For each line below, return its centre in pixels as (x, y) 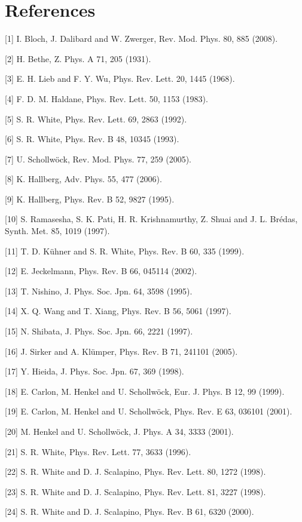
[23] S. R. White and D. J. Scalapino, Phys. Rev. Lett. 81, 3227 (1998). (135, 491)
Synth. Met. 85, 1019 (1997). (57, 231)
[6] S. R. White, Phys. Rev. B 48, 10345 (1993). (92, 139)
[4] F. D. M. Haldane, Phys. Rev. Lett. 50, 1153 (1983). (106, 98)
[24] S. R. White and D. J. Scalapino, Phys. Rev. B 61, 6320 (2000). (129, 512)
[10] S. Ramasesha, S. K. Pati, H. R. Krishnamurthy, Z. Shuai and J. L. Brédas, (151, 219)
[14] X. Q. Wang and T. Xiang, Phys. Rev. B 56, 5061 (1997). (118, 311)
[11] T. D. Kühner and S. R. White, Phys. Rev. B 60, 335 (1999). (125, 251)
